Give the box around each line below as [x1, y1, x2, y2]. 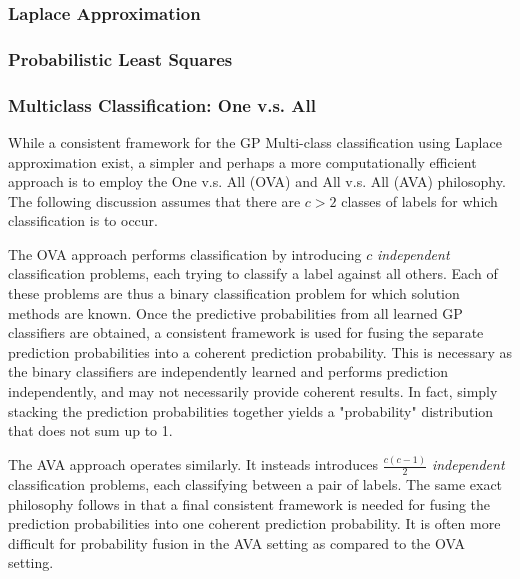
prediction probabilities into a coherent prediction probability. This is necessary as [8, 341, 512, 362]
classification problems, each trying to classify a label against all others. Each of [8, 263, 498, 284]
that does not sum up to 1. [8, 420, 173, 441]
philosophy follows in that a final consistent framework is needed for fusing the [8, 493, 491, 514]
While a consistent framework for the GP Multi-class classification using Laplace [8, 131, 502, 152]
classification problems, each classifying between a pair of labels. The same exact [8, 473, 503, 494]
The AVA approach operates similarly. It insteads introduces [8, 454, 378, 475]
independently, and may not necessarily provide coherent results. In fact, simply [8, 381, 498, 402]
